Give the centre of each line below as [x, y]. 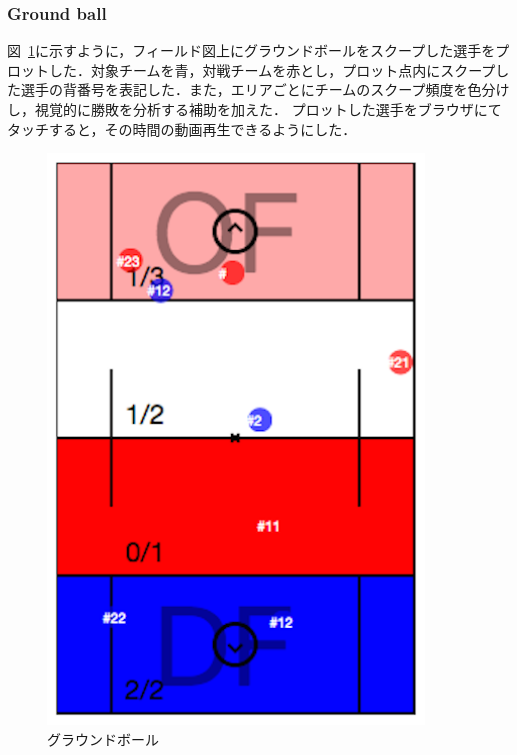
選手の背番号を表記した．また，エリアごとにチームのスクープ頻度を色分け [265, 89]
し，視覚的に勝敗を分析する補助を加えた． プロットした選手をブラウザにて [254, 109]
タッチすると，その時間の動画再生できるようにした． [182, 128]
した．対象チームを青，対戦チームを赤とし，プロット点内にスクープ [272, 69]
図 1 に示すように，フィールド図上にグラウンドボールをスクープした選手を [251, 50]
